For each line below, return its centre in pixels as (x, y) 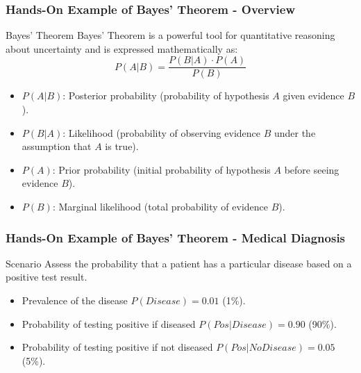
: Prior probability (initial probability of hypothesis (161, 169)
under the (295, 132)
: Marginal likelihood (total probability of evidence (160, 207)
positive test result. (47, 277)
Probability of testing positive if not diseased (117, 347)
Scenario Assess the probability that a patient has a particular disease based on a (179, 263)
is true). (122, 146)
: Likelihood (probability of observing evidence (161, 132)
